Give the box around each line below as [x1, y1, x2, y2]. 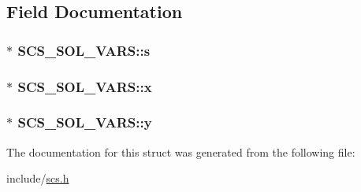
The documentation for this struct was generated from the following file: [6, 143, 355, 160]
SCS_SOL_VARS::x [17, 76, 152, 96]
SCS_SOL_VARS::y [17, 113, 152, 132]
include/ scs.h [6, 170, 69, 186]
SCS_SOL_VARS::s [17, 40, 151, 60]
